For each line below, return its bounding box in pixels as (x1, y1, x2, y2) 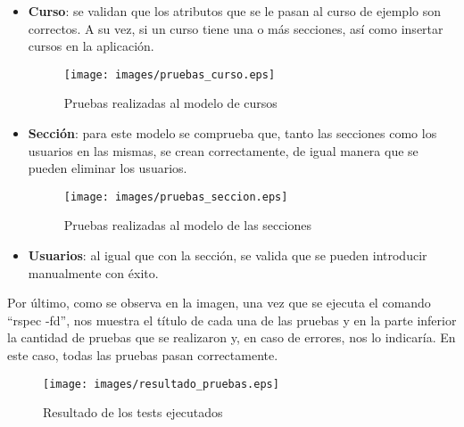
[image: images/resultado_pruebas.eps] (43, 377, 279, 390)
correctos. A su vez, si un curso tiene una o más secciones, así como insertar (28, 19, 443, 37)
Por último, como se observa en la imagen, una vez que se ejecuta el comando (7, 293, 431, 312)
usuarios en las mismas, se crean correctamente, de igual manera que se (28, 141, 418, 160)
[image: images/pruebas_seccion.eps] (63, 190, 288, 203)
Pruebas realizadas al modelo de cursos (63, 94, 278, 112)
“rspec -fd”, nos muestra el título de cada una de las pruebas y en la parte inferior (7, 310, 457, 329)
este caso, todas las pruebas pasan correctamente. (7, 346, 278, 365)
